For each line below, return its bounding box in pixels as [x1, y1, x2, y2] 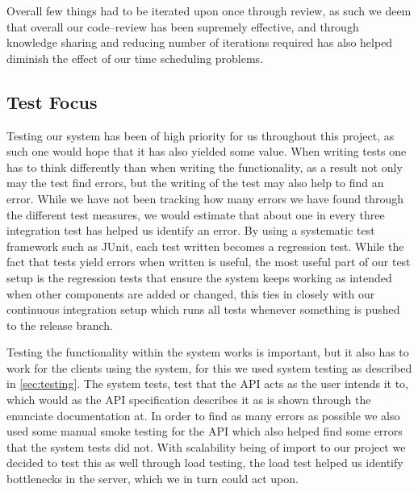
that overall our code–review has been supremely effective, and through [6, 18, 359, 35]
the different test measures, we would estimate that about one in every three [6, 206, 385, 223]
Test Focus [6, 89, 98, 114]
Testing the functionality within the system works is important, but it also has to [6, 344, 409, 361]
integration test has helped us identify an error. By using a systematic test [6, 222, 375, 239]
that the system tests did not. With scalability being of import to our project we [6, 438, 406, 455]
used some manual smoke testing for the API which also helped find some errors [6, 423, 403, 440]
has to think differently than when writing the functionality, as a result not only [6, 158, 403, 175]
